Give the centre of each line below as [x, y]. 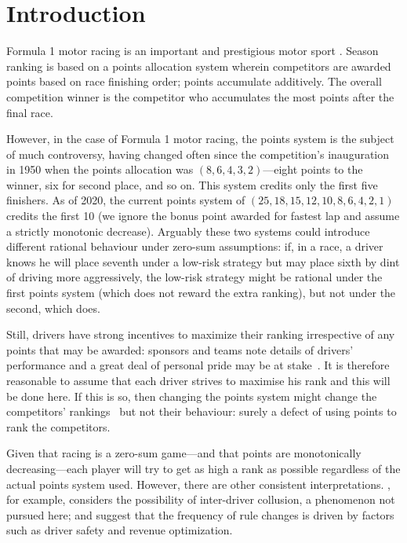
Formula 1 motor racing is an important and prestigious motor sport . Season [193, 51]
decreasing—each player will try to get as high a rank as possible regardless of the [203, 468]
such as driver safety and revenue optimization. [120, 530]
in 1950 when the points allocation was [100, 169]
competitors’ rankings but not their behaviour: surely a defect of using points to [202, 411]
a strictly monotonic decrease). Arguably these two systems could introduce [188, 231]
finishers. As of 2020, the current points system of [126, 200]
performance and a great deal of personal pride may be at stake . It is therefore [198, 365]
